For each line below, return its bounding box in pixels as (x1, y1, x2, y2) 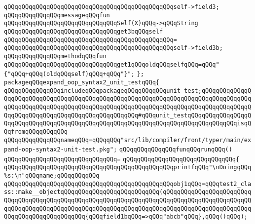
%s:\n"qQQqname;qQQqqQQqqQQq (4, 172, 100, 180)
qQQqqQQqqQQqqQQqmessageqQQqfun (4, 11, 110, 19)
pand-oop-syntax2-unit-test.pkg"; (4, 146, 117, 153)
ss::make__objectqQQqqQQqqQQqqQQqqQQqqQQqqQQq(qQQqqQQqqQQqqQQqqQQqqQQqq (4, 188, 252, 196)
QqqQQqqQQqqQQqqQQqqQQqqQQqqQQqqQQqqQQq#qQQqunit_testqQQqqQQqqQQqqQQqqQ (4, 112, 252, 119)
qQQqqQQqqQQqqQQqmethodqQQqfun (4, 52, 107, 60)
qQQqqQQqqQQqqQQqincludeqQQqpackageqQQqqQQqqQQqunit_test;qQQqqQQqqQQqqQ (4, 87, 252, 94)
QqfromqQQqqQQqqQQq (4, 128, 68, 135)
